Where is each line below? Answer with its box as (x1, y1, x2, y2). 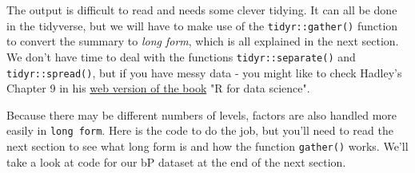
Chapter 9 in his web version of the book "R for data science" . (6, 80, 310, 96)
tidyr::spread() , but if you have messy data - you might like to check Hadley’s (6, 64, 402, 81)
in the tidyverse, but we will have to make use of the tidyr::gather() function (6, 17, 398, 33)
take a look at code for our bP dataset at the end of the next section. (6, 153, 346, 170)
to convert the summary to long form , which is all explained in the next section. (6, 33, 399, 49)
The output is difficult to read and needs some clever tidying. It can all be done (6, 2, 397, 18)
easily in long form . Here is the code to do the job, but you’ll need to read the (6, 122, 393, 139)
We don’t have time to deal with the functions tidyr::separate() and (6, 48, 356, 65)
